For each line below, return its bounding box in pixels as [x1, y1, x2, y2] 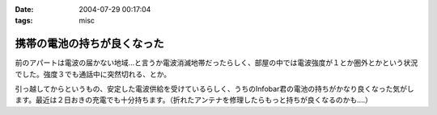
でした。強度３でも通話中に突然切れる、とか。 [15, 69, 172, 79]
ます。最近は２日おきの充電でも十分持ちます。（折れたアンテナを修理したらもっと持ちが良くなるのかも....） [15, 95, 372, 105]
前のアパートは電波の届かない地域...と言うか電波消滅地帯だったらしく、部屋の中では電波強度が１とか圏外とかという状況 [15, 58, 418, 68]
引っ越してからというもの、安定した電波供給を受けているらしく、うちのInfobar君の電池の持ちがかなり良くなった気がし [15, 84, 414, 94]
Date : [15, 5, 34, 14]
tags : [15, 16, 33, 26]
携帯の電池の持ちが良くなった [15, 37, 164, 51]
